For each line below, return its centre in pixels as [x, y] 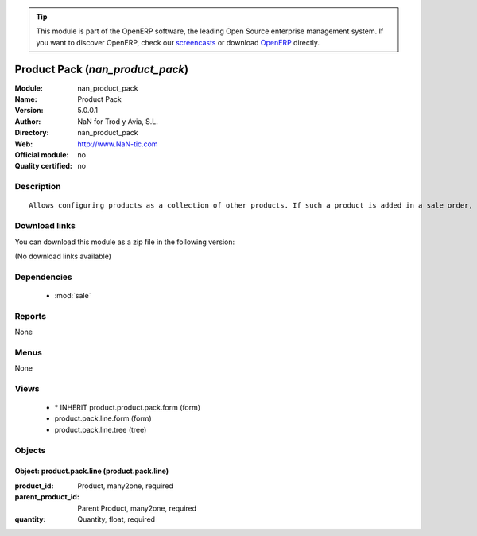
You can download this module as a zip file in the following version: [125, 242]
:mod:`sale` [73, 295]
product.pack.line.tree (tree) [101, 429]
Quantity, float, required [116, 519]
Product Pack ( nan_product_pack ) [102, 69]
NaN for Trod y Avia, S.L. [118, 121]
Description [38, 187]
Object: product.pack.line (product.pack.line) [92, 471]
